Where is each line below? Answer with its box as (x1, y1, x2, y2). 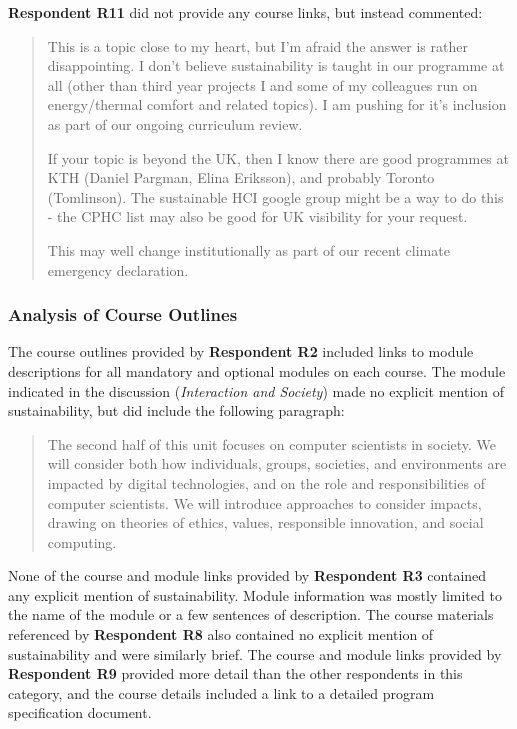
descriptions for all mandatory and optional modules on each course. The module (8, 360, 506, 381)
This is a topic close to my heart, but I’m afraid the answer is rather (47, 35, 468, 56)
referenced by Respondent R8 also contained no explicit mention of (8, 624, 434, 645)
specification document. (8, 702, 152, 723)
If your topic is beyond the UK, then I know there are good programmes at (47, 147, 509, 168)
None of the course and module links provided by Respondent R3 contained (8, 565, 487, 586)
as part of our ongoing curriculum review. (47, 113, 303, 134)
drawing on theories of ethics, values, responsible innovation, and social (47, 512, 484, 533)
